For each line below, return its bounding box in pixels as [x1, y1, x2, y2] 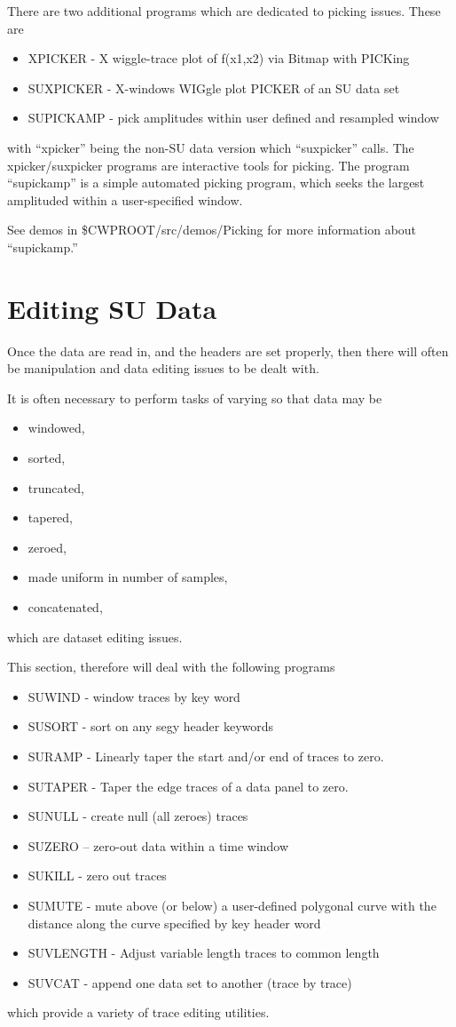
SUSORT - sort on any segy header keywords [28, 717, 274, 736]
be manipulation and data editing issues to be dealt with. [7, 359, 319, 378]
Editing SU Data [7, 290, 217, 326]
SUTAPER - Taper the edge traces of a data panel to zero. [28, 776, 349, 795]
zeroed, [28, 537, 67, 556]
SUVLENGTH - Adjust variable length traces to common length [28, 943, 380, 962]
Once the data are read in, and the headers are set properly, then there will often [7, 341, 449, 360]
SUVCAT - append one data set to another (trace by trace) [28, 973, 352, 991]
